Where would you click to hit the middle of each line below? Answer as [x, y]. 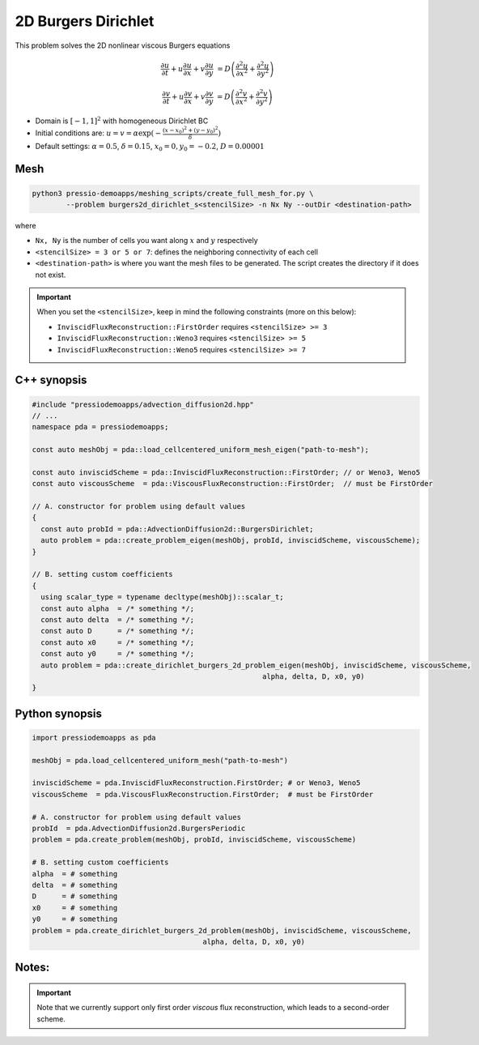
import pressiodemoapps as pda [94, 738]
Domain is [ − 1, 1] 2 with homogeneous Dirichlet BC [122, 120]
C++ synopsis [51, 380]
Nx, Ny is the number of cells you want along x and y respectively [146, 241]
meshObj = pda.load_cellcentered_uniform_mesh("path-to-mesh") [160, 760]
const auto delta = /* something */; [117, 619]
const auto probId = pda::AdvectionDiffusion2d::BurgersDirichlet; [177, 529]
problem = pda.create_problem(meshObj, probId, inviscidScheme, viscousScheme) [194, 840]
